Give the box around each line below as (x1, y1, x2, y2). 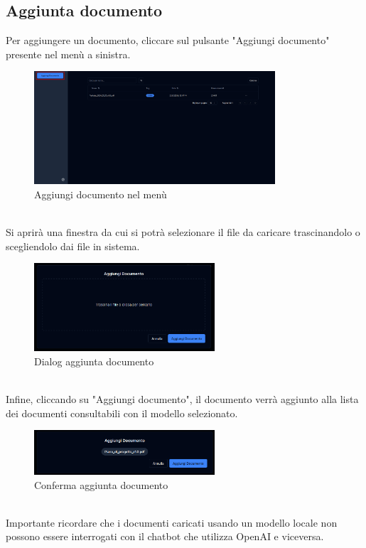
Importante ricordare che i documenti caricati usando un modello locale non (6, 515, 338, 530)
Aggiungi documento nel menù (34, 186, 167, 201)
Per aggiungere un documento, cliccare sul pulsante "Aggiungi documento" (6, 33, 330, 48)
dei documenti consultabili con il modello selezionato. (6, 405, 238, 420)
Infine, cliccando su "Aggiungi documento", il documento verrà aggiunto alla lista (6, 391, 359, 406)
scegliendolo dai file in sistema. (6, 238, 140, 253)
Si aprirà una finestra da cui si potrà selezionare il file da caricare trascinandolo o (6, 224, 360, 239)
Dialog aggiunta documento (34, 353, 154, 368)
